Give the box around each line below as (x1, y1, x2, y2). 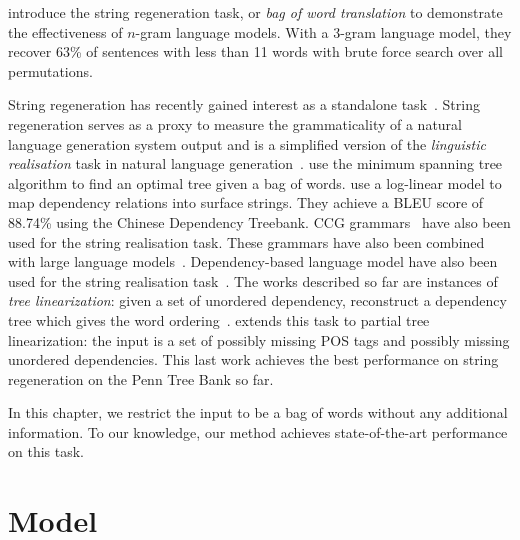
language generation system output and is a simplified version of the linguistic (8, 133, 486, 154)
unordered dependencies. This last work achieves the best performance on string (8, 349, 499, 370)
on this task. (8, 441, 84, 462)
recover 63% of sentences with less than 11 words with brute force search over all (8, 41, 503, 62)
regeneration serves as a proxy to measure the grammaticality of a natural (8, 113, 462, 134)
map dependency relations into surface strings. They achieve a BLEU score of (8, 192, 484, 213)
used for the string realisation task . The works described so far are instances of (8, 270, 498, 291)
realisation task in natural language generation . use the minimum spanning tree (8, 153, 503, 174)
